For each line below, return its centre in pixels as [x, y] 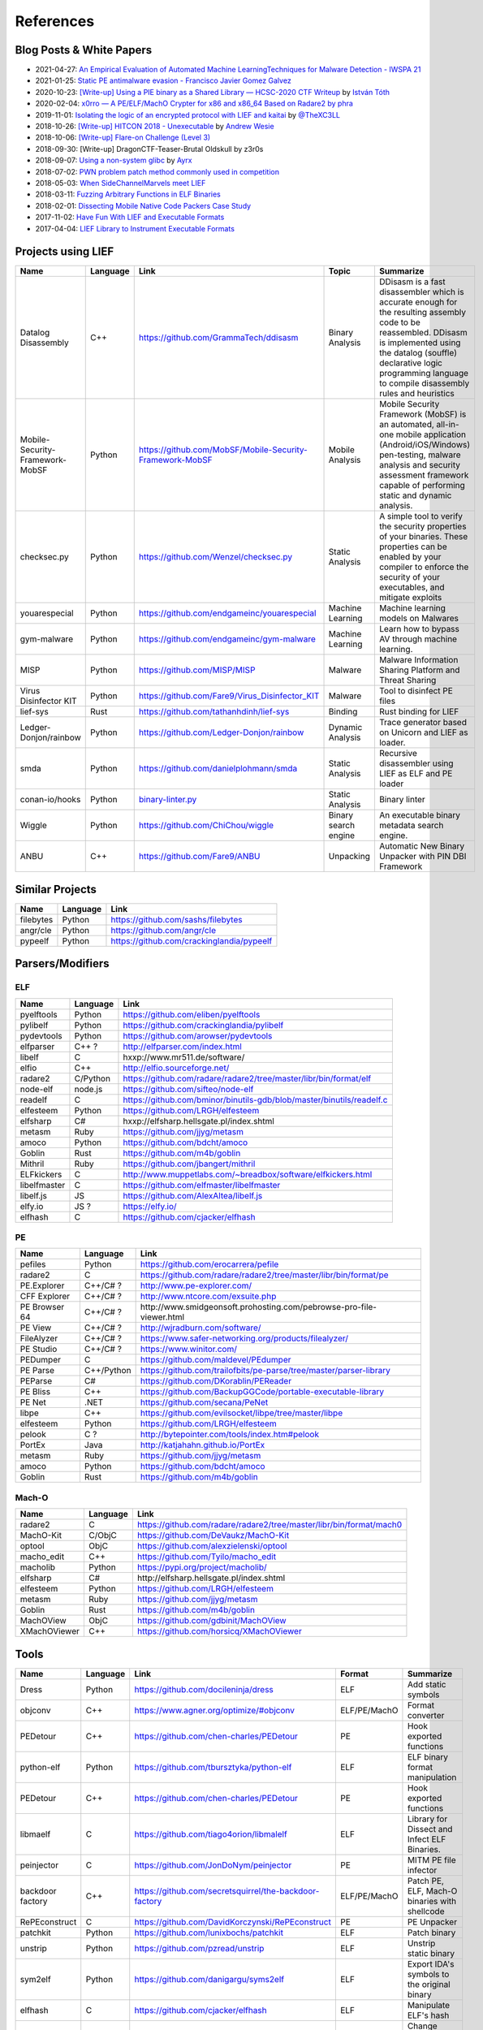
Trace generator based [423, 723]
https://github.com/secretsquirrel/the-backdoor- [227, 1890]
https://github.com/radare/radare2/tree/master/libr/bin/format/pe [264, 1275]
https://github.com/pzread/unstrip [199, 1948]
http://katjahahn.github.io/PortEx [203, 1445]
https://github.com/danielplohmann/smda [218, 769]
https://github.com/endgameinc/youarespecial [227, 613]
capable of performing [422, 486]
